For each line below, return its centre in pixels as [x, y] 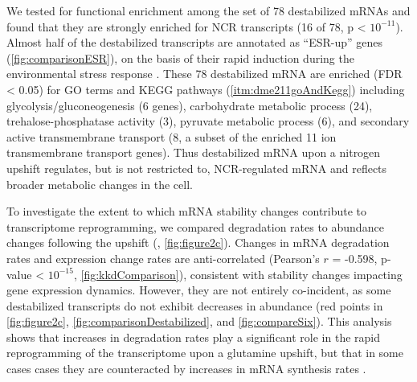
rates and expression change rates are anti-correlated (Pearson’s [163, 258]
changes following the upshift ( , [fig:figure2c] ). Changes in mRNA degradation [198, 242]
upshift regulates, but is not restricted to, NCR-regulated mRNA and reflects [197, 168]
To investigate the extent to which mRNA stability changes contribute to [187, 211]
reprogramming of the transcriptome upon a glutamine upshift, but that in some [205, 353]
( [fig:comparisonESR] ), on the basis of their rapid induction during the [180, 58]
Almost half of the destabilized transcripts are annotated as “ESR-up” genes [195, 42]
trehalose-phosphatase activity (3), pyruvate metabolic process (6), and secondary [208, 121]
